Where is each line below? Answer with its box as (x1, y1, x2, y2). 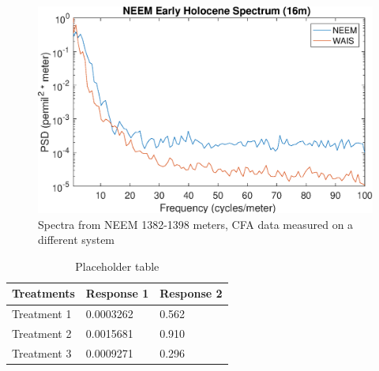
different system (38, 231, 115, 248)
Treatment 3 (12, 345, 72, 361)
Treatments (12, 285, 75, 302)
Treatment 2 (12, 325, 72, 342)
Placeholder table (75, 257, 159, 274)
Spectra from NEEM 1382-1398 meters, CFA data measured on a (38, 215, 354, 232)
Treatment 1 (12, 305, 72, 322)
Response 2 (159, 285, 223, 302)
